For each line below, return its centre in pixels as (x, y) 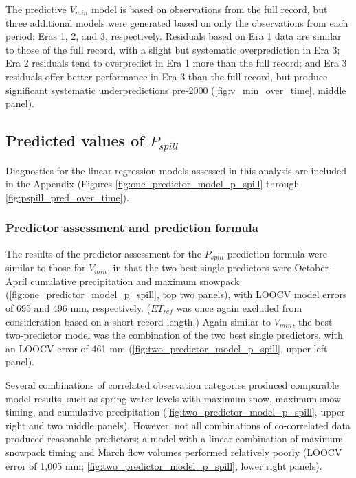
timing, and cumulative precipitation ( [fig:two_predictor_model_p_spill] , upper (175, 412)
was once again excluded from (239, 307)
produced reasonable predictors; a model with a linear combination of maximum (175, 439)
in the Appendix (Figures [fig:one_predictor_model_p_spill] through (153, 184)
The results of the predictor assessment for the (103, 253)
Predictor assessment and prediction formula (132, 228)
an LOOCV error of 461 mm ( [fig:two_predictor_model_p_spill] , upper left (167, 348)
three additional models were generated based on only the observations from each (177, 22)
